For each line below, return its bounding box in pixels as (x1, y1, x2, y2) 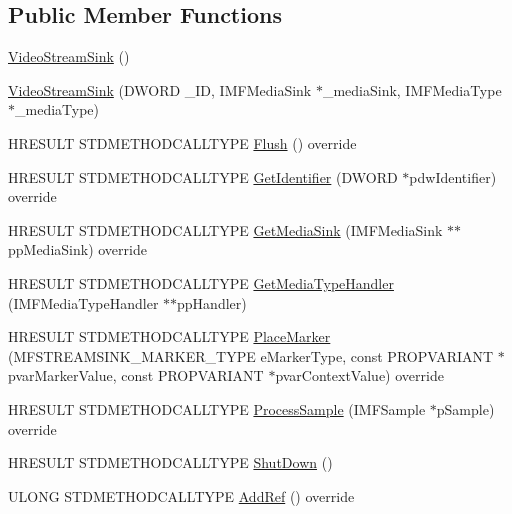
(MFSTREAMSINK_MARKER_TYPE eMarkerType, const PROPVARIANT (8, 345, 494, 366)
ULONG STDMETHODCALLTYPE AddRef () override (8, 485, 355, 506)
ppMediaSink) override (8, 239, 147, 260)
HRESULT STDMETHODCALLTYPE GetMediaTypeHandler (8, 272, 394, 293)
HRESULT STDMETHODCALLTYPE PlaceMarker (8, 326, 331, 347)
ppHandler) (177, 292, 247, 313)
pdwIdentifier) (409, 166, 497, 187)
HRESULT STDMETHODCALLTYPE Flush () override (8, 132, 357, 153)
